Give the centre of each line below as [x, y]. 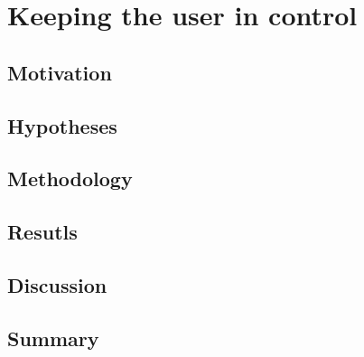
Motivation [60, 72]
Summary [53, 338]
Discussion [57, 284]
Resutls [42, 232]
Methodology [70, 178]
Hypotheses [62, 125]
